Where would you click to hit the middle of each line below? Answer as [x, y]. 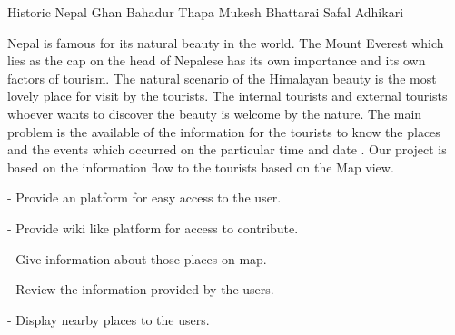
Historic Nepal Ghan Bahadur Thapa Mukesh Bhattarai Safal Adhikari [206, 12]
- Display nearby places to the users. [109, 319]
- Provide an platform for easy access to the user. [144, 197]
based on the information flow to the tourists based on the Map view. [201, 167]
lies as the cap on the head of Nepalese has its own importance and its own [217, 60]
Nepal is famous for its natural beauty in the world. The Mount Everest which [226, 42]
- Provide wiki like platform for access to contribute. [153, 227]
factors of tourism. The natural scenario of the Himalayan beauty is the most [222, 78]
